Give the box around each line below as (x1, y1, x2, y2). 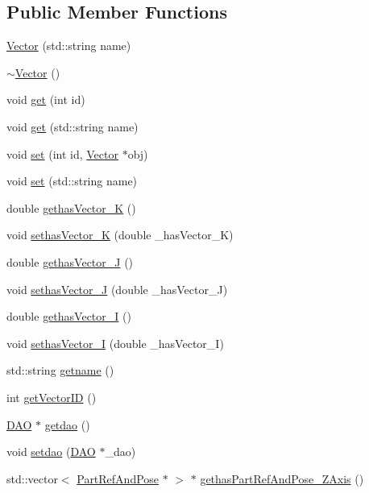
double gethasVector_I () (6, 308, 131, 325)
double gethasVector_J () (6, 253, 134, 270)
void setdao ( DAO (6, 443, 96, 460)
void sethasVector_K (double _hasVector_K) (6, 226, 234, 243)
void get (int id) (6, 91, 85, 108)
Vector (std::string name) (6, 37, 131, 54)
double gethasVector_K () (6, 199, 136, 216)
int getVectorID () (6, 388, 97, 405)
